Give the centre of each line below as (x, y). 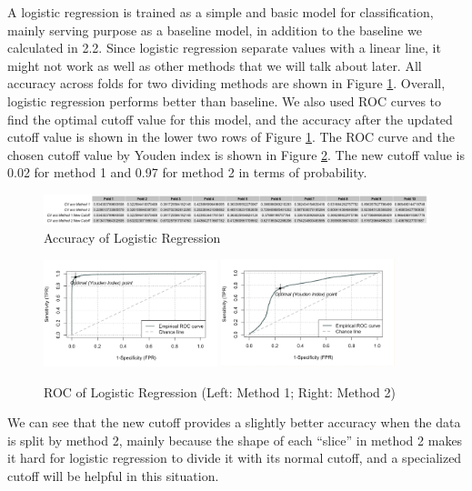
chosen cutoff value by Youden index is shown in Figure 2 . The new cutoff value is (236, 154)
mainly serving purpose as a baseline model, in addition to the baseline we (215, 30)
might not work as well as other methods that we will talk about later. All (215, 65)
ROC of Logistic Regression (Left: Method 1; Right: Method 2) (220, 391)
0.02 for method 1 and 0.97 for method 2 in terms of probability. (187, 172)
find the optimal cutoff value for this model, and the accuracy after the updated (230, 119)
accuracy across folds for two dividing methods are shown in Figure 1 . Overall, (226, 83)
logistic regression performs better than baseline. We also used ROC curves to (225, 100)
